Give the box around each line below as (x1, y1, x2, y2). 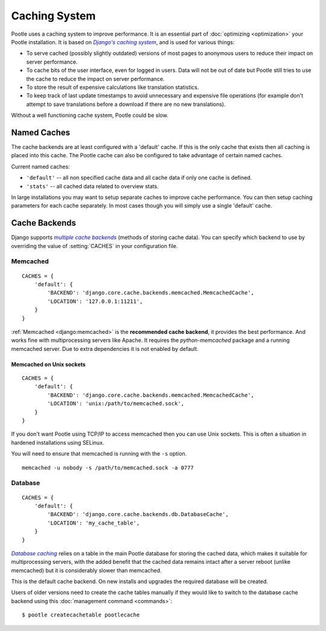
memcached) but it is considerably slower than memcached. (11, 566, 162, 574)
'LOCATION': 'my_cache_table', (47, 519, 140, 526)
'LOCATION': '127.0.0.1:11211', (47, 298, 143, 305)
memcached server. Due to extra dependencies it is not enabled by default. (11, 345, 199, 352)
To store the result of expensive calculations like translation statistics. (26, 83, 199, 91)
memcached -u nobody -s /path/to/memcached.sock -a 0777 (22, 464, 194, 471)
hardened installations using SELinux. (11, 439, 104, 446)
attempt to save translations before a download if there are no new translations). (26, 100, 226, 108)
